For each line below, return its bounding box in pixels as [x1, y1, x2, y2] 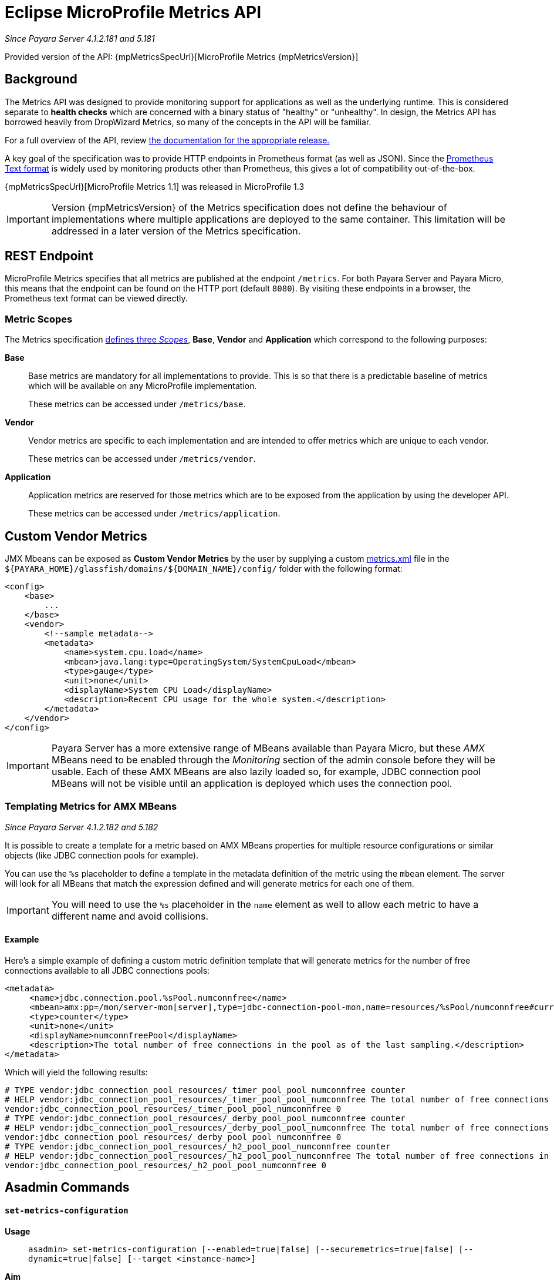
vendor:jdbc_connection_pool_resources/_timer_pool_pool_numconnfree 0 [5, 1104, 342, 1114]
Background [5, 72, 77, 87]
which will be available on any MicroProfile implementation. [28, 381, 257, 391]
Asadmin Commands [5, 1180, 130, 1195]
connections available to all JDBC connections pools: [5, 965, 210, 975]
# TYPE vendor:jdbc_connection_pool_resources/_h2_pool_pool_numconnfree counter [5, 1142, 391, 1151]
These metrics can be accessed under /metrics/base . [28, 399, 246, 410]
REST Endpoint [5, 249, 93, 264]
